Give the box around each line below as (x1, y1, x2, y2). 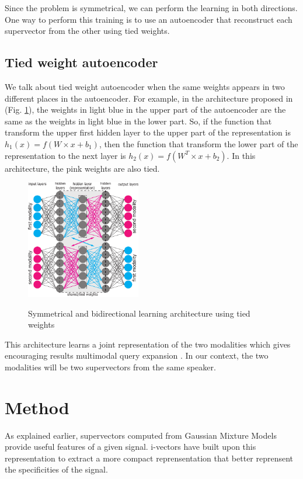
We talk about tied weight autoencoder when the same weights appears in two (5, 80, 285, 92)
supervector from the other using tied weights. (5, 25, 170, 37)
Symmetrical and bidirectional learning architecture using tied (28, 307, 250, 319)
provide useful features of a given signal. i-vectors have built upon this (5, 440, 256, 453)
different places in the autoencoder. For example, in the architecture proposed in (5, 92, 293, 104)
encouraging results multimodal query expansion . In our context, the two (5, 349, 269, 362)
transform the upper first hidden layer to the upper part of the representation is (5, 126, 291, 138)
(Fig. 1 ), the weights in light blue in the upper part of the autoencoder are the (5, 103, 286, 116)
